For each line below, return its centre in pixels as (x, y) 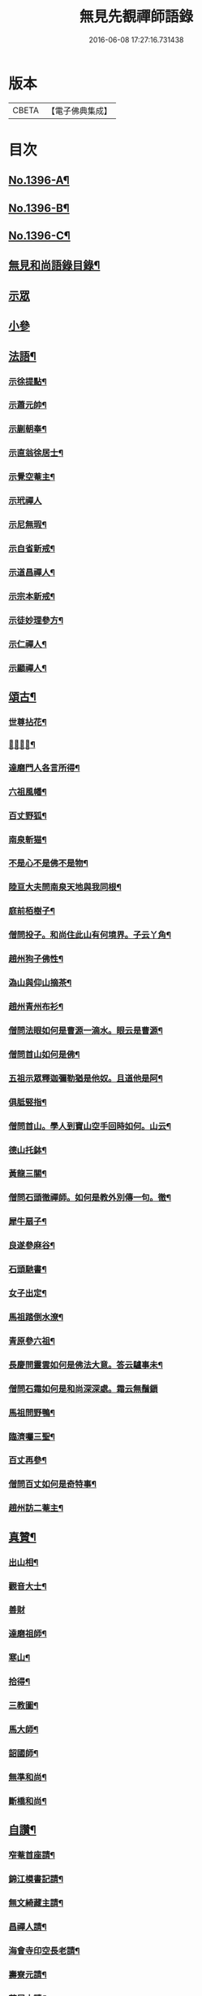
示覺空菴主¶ (32, 477)
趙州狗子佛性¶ (36, 959)
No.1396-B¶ (39, 208)
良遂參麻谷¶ (32, 1245)
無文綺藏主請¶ (36, 1903)
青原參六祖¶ (32, 1340)
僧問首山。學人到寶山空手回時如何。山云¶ (90, 1126)
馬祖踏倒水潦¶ (36, 1317)
